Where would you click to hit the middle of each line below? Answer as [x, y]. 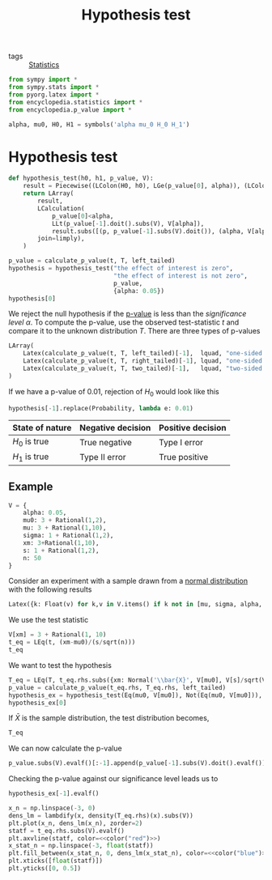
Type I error [181, 443]
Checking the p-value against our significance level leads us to [113, 779]
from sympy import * [43, 80]
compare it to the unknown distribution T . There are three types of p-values [134, 331]
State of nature [42, 428]
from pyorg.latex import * [54, 95]
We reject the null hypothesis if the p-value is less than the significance [127, 314]
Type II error [103, 457]
